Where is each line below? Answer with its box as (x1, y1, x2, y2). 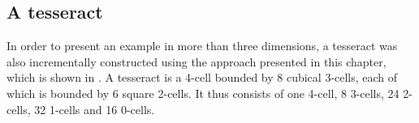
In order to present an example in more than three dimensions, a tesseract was (6, 37, 398, 54)
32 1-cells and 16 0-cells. (34, 100, 155, 117)
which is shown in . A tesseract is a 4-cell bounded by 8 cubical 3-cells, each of (6, 69, 398, 86)
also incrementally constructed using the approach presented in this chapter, (6, 53, 387, 70)
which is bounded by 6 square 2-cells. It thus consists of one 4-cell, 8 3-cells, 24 (6, 84, 400, 101)
